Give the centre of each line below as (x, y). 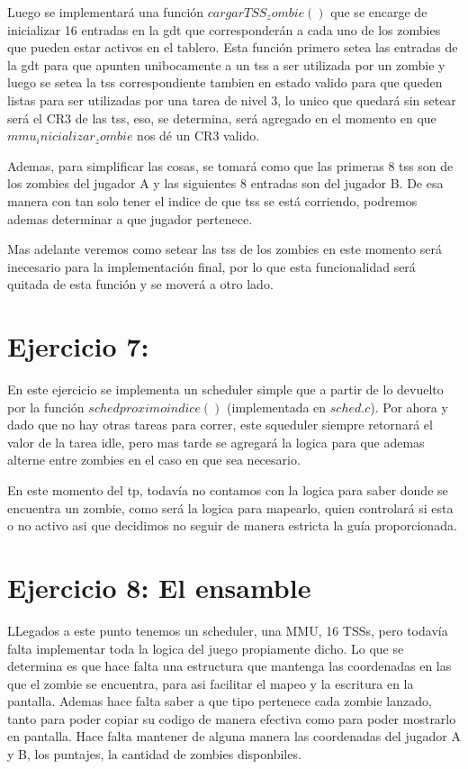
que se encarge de (379, 12)
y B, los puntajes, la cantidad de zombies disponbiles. (154, 754)
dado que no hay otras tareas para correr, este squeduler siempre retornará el (220, 425)
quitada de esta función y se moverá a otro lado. (140, 284)
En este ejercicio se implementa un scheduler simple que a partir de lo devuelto (225, 389)
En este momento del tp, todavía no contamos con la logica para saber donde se (228, 490)
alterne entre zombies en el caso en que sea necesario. (154, 460)
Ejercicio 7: (78, 346)
